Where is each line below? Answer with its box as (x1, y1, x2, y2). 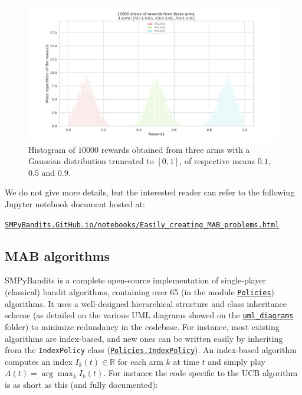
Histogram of (28, 143, 75, 155)
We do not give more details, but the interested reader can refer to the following (5, 186, 295, 198)
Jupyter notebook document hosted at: (5, 198, 145, 210)
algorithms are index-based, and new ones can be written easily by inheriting (5, 332, 283, 344)
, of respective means (179, 155, 255, 167)
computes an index (5, 355, 73, 367)
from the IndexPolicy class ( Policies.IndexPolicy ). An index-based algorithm (5, 344, 297, 356)
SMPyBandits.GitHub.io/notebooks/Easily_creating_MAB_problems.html (5, 220, 280, 229)
